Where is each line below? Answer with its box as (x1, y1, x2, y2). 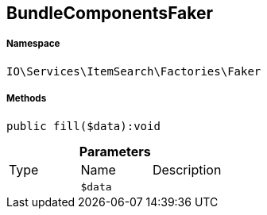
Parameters (79, 143, 151, 159)
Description (152, 161, 222, 178)
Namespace (6, 38, 60, 50)
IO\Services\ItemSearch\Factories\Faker (6, 64, 261, 78)
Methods (6, 93, 47, 105)
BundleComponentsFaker (6, 3, 214, 23)
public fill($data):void (6, 119, 161, 132)
